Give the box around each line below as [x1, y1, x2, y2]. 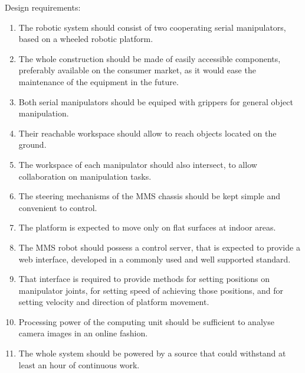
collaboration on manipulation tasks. [18, 170, 152, 182]
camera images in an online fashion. [18, 327, 148, 339]
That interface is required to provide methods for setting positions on [18, 273, 270, 285]
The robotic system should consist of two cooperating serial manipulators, [18, 21, 286, 33]
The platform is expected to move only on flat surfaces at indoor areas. [18, 221, 276, 233]
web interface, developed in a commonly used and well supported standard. [18, 252, 291, 265]
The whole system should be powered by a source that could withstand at [18, 347, 286, 359]
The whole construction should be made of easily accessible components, [18, 52, 281, 64]
